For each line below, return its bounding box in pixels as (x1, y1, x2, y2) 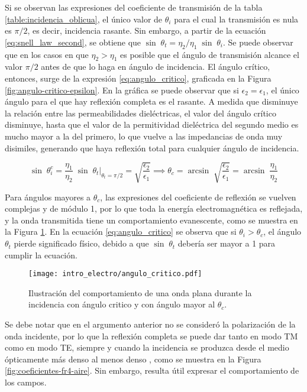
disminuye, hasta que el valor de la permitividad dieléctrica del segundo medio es (5, 118, 299, 131)
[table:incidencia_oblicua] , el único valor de (5, 12, 163, 25)
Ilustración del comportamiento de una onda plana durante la (28, 286, 252, 299)
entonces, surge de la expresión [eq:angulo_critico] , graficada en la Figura (5, 72, 272, 84)
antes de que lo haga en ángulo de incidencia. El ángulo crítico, (41, 60, 270, 73)
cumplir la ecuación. (5, 248, 77, 261)
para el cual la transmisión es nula (174, 12, 299, 25)
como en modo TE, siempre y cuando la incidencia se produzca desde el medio (5, 341, 289, 354)
